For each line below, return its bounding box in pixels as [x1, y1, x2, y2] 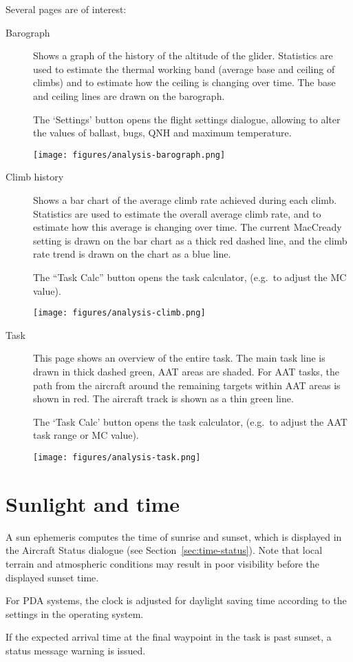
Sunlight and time [6, 489, 180, 517]
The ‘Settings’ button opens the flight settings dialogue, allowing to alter [33, 112, 341, 126]
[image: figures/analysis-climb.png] [33, 308, 206, 318]
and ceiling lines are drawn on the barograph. [33, 88, 225, 103]
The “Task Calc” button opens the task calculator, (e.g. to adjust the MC [33, 269, 347, 284]
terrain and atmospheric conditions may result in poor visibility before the [6, 556, 319, 570]
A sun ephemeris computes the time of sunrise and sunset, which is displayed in [6, 529, 342, 544]
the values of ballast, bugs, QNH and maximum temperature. [33, 125, 292, 140]
